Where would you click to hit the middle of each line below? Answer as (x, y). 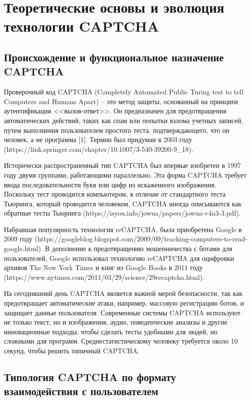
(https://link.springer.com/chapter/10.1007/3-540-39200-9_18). (99, 149)
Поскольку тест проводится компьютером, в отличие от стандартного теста (115, 194)
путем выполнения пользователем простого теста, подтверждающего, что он (117, 130)
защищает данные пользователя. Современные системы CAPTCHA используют (122, 312)
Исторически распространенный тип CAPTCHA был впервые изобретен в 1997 (122, 165)
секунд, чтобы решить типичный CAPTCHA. (72, 350)
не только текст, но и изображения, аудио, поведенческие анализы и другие (116, 322)
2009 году (18, 239)
